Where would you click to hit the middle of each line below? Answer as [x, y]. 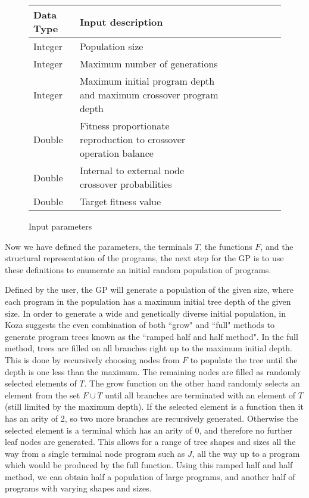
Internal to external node [132, 170]
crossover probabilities [126, 184]
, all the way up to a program [246, 453]
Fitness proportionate [124, 126]
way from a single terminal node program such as [95, 453]
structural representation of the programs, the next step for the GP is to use [144, 258]
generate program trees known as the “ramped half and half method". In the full [152, 336]
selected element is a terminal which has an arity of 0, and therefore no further [149, 430]
